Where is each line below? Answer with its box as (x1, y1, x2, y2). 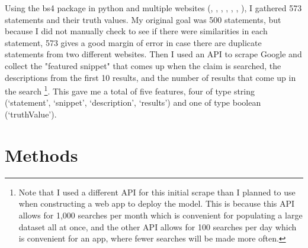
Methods (5, 142, 78, 167)
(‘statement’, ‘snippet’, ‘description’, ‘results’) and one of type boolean (5, 96, 261, 109)
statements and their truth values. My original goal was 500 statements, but (5, 13, 281, 25)
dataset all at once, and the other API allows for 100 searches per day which (18, 220, 297, 233)
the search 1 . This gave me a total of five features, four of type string (5, 83, 255, 97)
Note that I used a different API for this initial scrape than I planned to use (18, 185, 296, 198)
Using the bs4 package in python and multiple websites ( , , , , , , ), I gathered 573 (5, 2, 302, 14)
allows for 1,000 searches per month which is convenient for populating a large (18, 208, 303, 221)
